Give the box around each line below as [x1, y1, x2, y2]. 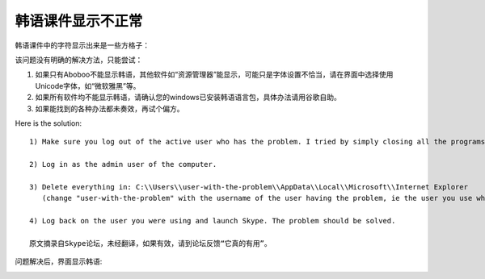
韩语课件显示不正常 [15, 12, 143, 30]
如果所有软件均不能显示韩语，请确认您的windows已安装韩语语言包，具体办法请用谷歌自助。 [35, 93, 341, 102]
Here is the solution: [15, 118, 82, 128]
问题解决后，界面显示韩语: [15, 256, 103, 266]
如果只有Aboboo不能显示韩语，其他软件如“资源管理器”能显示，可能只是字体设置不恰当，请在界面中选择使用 [35, 69, 394, 80]
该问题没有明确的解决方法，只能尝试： [15, 55, 143, 65]
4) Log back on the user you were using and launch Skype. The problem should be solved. [29, 216, 396, 226]
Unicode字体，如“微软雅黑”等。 [35, 81, 141, 90]
